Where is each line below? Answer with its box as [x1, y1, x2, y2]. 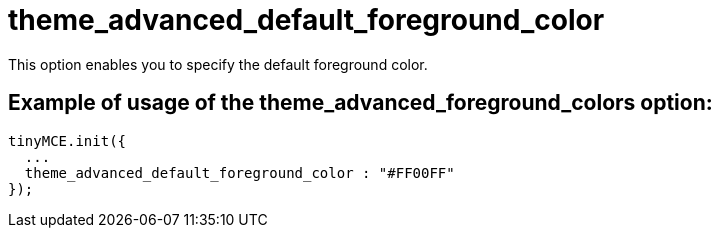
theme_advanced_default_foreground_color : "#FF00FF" [24, 164, 455, 181]
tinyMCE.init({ [8, 132, 127, 149]
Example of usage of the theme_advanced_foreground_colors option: [8, 90, 713, 116]
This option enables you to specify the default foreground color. [8, 55, 428, 73]
